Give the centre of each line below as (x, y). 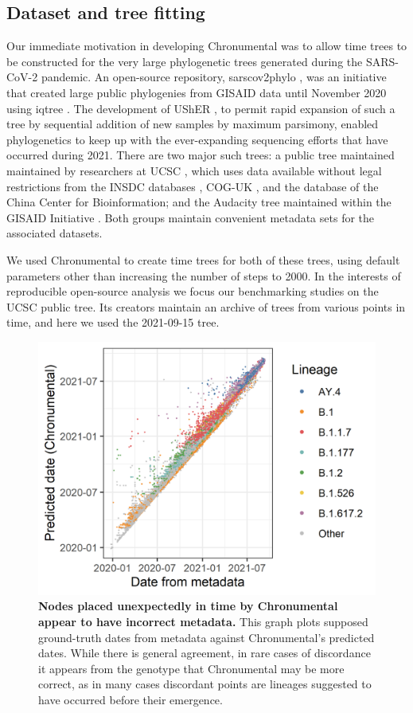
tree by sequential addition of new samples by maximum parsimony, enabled (193, 124)
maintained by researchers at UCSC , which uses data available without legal (194, 170)
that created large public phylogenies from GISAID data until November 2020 (197, 92)
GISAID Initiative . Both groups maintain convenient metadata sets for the (191, 217)
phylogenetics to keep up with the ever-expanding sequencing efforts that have (197, 139)
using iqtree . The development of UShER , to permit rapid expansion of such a (201, 108)
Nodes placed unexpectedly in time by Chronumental (188, 606)
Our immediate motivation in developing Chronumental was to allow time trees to (207, 46)
